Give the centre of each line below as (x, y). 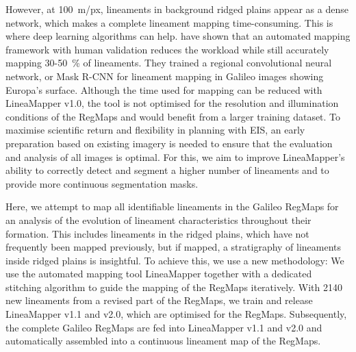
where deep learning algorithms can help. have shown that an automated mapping (178, 36)
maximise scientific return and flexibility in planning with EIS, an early (155, 130)
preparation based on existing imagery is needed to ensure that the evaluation (169, 143)
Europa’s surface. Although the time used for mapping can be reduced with (164, 89)
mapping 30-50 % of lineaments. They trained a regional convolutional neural (169, 63)
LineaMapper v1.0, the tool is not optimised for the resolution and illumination (172, 103)
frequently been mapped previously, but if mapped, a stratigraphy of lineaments (174, 247)
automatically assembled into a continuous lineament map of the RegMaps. (163, 341)
